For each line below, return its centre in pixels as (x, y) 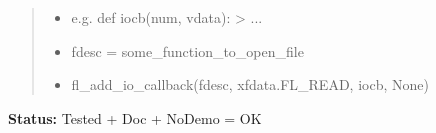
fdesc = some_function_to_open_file (187, 50)
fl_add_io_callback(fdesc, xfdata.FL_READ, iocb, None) (250, 84)
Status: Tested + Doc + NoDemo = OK (135, 117)
